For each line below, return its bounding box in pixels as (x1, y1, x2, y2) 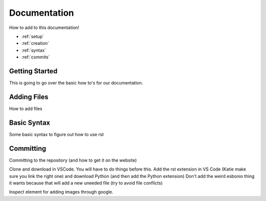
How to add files (9, 106, 43, 112)
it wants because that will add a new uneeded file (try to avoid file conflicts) (9, 180, 163, 186)
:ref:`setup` (21, 33, 44, 39)
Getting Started (9, 67, 58, 75)
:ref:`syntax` (21, 47, 46, 53)
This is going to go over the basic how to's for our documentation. (9, 80, 143, 86)
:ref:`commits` (21, 54, 50, 60)
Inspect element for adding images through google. (9, 189, 113, 195)
